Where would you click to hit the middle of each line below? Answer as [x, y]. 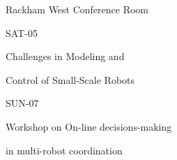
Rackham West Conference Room [77, 9]
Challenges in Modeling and [65, 56]
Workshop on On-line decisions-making [89, 126]
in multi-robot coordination [64, 150]
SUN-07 [22, 103]
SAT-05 [22, 32]
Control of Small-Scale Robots [70, 79]
